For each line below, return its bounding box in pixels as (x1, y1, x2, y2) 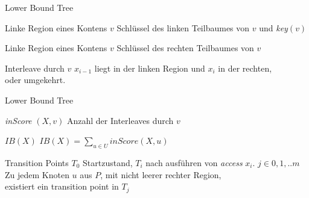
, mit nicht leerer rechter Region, (100, 168, 221, 181)
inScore (5, 114, 32, 126)
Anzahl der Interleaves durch (66, 114, 174, 126)
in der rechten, (218, 61, 272, 74)
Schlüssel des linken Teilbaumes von (116, 21, 250, 34)
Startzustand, (83, 156, 133, 169)
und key (259, 21, 288, 34)
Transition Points (5, 156, 69, 169)
